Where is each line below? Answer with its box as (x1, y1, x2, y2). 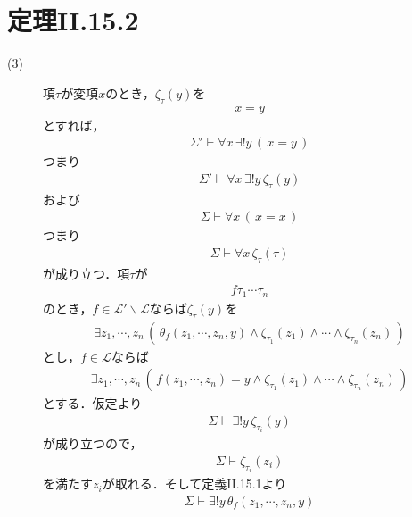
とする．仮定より (43, 394, 143, 413)
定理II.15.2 (7, 2, 139, 38)
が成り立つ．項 (43, 263, 130, 282)
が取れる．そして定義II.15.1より (102, 474, 287, 493)
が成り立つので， (43, 434, 143, 453)
